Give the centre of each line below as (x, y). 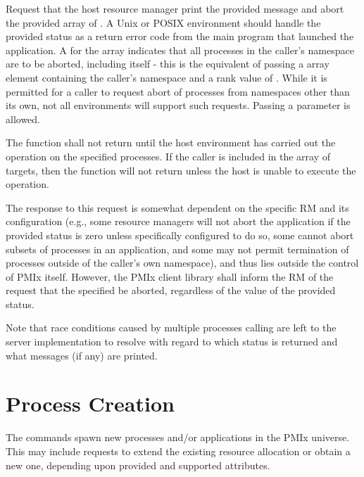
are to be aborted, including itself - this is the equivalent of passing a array (168, 64)
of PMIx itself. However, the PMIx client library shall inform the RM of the (170, 276)
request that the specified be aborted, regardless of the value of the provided (171, 290)
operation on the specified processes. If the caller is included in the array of (168, 156)
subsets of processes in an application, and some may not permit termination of (177, 249)
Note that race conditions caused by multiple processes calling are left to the (171, 327)
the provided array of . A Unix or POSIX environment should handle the (163, 22)
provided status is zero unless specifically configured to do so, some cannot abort (180, 235)
